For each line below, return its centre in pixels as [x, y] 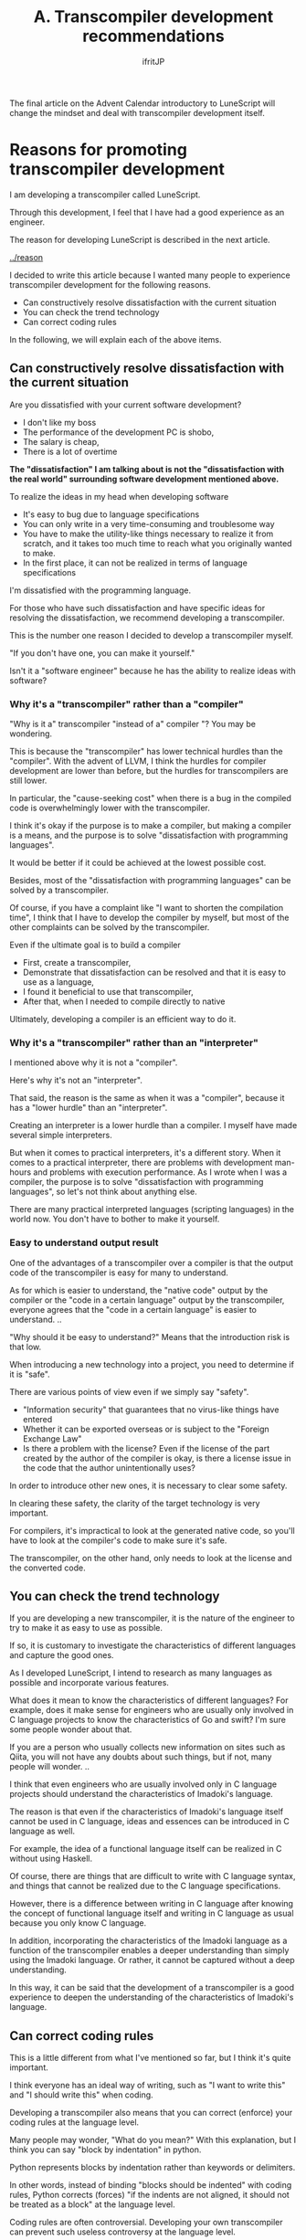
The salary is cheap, [61, 441]
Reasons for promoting [98, 150]
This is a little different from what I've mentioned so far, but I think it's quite [150, 2058]
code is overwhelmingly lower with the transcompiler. [110, 808]
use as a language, [58, 982]
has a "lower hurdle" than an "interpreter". [89, 1108]
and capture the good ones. [62, 1655]
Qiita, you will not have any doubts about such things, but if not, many [141, 1757]
